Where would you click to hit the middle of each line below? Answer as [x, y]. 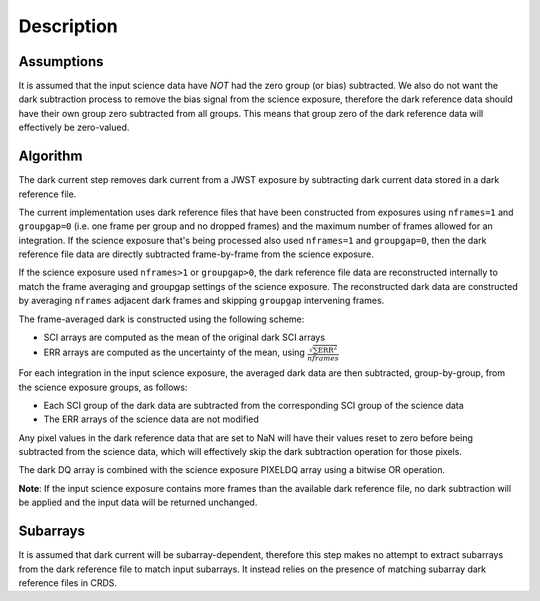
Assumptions [61, 61]
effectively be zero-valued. [74, 127]
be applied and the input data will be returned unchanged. [138, 502]
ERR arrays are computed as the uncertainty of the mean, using [174, 352]
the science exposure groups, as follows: [103, 387]
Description [68, 26]
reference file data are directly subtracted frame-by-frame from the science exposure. [196, 254]
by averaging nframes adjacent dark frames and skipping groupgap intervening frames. [201, 301]
